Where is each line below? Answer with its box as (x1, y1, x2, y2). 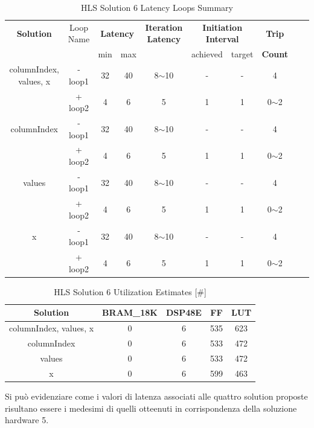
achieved (191, 48, 223, 60)
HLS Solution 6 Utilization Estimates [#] (54, 285, 207, 298)
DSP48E (165, 306, 202, 319)
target (231, 48, 254, 60)
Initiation (202, 21, 243, 33)
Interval (205, 33, 239, 45)
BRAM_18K (102, 306, 158, 319)
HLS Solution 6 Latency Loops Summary (81, 1, 233, 13)
